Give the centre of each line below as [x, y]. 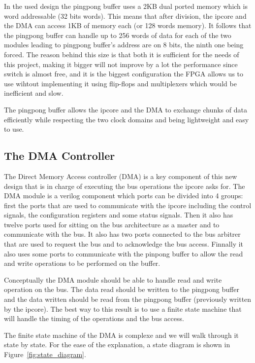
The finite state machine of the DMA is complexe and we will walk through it [121, 335]
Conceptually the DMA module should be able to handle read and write [113, 279]
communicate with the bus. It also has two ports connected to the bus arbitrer [122, 234]
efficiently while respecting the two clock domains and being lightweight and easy [127, 119]
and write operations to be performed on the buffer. [82, 263]
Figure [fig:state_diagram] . [45, 354]
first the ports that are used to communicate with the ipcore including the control [128, 205]
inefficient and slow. [34, 93]
